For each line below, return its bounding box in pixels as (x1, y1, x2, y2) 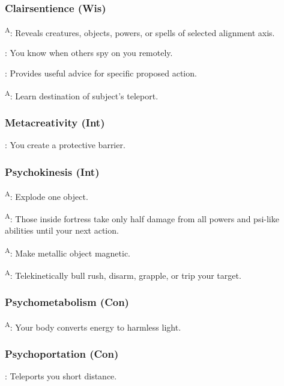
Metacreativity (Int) (5, 114, 105, 129)
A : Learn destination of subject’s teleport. (5, 87, 159, 102)
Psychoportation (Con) (5, 346, 119, 361)
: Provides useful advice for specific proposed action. (5, 67, 197, 79)
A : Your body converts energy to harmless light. (5, 319, 181, 333)
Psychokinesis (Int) (5, 164, 100, 179)
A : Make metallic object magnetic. (5, 245, 131, 259)
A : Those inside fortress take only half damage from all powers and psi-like (5, 211, 279, 225)
